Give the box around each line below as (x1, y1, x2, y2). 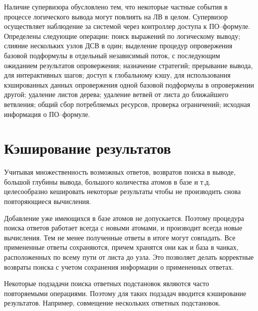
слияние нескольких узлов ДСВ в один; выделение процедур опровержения (4, 40, 233, 51)
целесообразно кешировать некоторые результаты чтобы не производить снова (4, 186, 241, 197)
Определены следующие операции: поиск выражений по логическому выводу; (4, 30, 241, 41)
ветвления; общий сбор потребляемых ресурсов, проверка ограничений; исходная (4, 99, 251, 109)
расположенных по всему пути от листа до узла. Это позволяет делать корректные (4, 252, 254, 262)
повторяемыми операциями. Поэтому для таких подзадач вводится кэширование (4, 288, 247, 298)
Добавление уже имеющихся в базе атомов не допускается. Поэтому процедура (4, 212, 244, 223)
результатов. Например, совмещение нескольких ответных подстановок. (4, 298, 221, 308)
